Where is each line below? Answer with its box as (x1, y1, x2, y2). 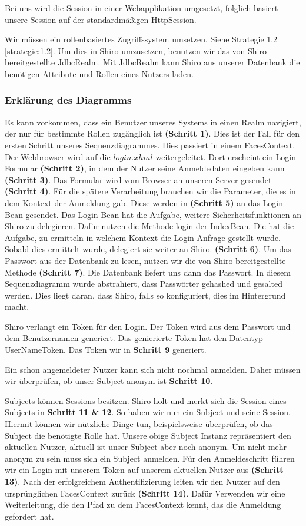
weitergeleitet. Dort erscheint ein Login (155, 150, 297, 163)
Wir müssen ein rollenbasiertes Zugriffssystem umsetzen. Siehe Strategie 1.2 (5, 33, 278, 45)
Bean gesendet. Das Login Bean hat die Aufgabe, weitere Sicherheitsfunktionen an (5, 208, 301, 220)
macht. (5, 300, 29, 313)
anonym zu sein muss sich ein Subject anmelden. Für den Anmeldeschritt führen (5, 452, 295, 464)
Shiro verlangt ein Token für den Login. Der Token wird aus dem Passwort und (5, 320, 291, 332)
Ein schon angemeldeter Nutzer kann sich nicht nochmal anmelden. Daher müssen (5, 363, 301, 375)
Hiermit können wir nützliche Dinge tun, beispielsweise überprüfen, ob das (5, 418, 273, 430)
